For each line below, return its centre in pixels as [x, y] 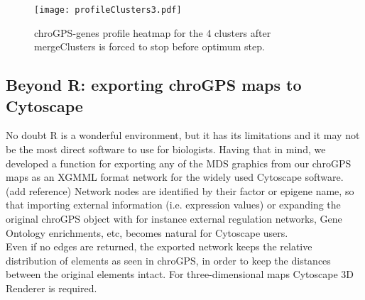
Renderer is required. [51, 288]
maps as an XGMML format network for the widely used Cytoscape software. [175, 177]
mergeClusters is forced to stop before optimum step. [149, 46]
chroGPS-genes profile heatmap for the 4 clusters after [153, 32]
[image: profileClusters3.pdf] [108, 10]
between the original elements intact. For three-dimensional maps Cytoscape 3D [180, 274]
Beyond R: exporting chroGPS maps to [154, 85]
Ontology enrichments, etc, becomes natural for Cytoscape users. [147, 232]
